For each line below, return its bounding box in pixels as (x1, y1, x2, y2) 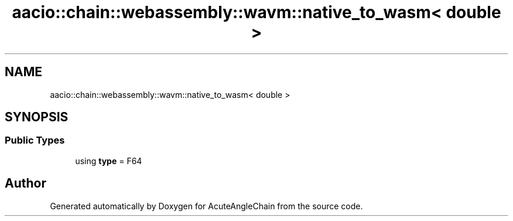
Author (5, 176, 46, 191)
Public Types (5, 134, 65, 147)
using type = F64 (75, 155, 142, 166)
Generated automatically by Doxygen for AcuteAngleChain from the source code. (50, 200, 363, 211)
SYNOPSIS (5, 110, 69, 125)
